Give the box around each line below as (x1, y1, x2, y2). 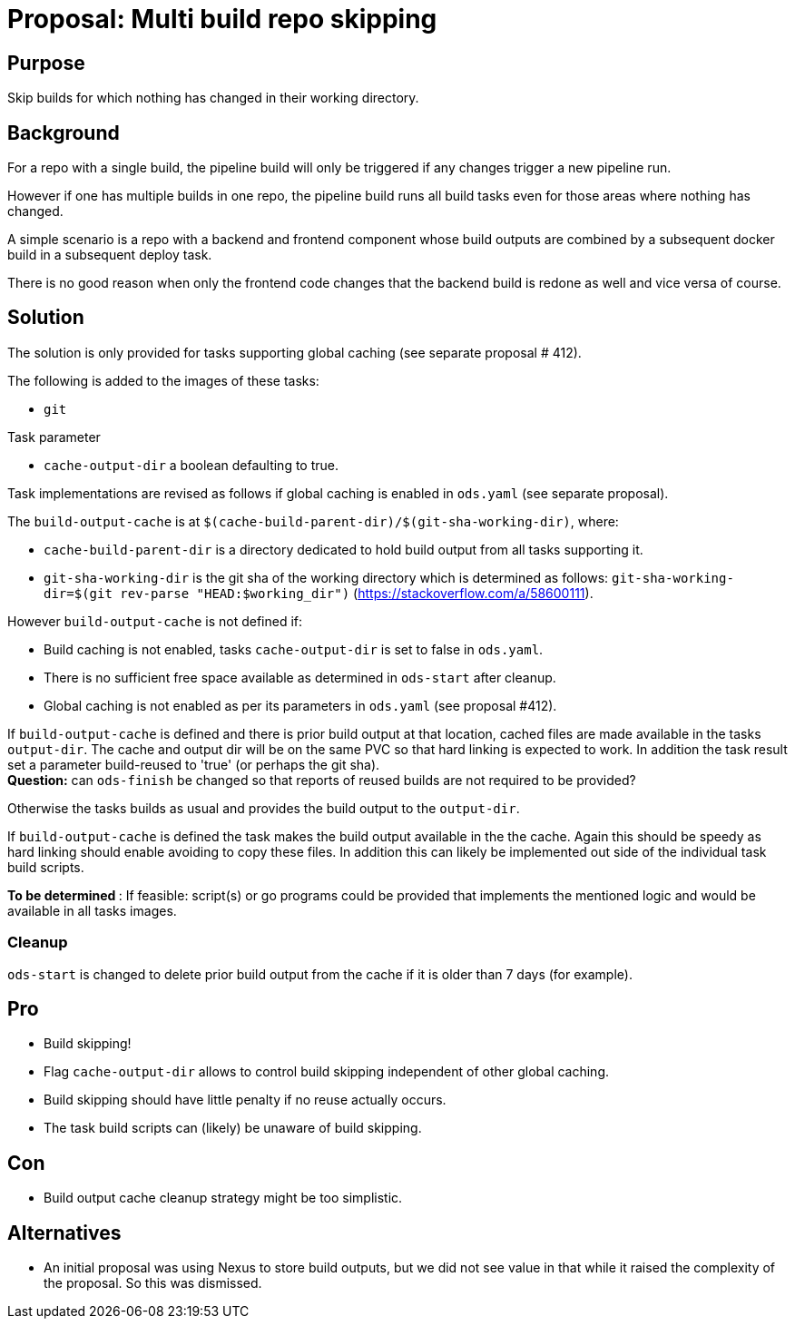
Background (7, 121, 120, 144)
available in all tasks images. (7, 902, 177, 918)
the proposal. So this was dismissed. (44, 1275, 262, 1292)
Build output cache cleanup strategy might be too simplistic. (44, 1190, 403, 1206)
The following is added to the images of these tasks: (7, 372, 319, 388)
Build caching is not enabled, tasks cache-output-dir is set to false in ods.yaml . (44, 641, 544, 657)
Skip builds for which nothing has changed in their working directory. (7, 90, 419, 106)
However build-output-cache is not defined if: (7, 613, 303, 629)
